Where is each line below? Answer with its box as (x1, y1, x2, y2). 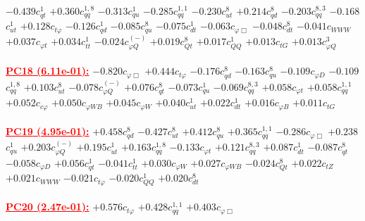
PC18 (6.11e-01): (6, 63, 89, 78)
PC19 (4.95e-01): (6, 124, 89, 139)
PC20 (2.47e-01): (6, 199, 89, 214)
